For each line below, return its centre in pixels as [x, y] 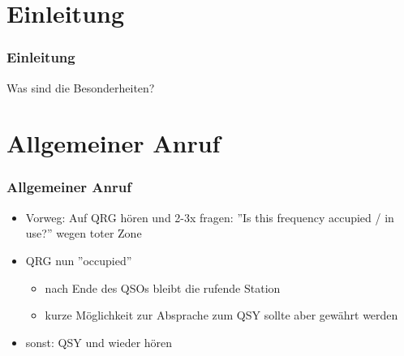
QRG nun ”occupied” [79, 260]
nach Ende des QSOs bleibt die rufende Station [163, 287]
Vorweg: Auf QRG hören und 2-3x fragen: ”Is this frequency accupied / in [210, 217]
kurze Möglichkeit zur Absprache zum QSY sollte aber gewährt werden [221, 315]
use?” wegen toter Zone [84, 233]
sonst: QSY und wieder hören [99, 342]
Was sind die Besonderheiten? [81, 87]
